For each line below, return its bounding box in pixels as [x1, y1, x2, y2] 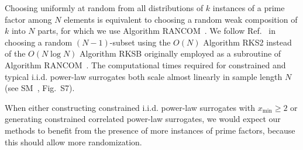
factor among [5, 13, 52, 25]
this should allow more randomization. [5, 135, 142, 148]
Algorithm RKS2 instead [203, 36, 292, 48]
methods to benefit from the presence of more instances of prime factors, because [5, 124, 295, 136]
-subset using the [109, 36, 171, 48]
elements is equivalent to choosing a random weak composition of [64, 13, 298, 25]
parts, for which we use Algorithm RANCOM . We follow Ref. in [37, 25, 276, 37]
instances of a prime [212, 2, 285, 13]
